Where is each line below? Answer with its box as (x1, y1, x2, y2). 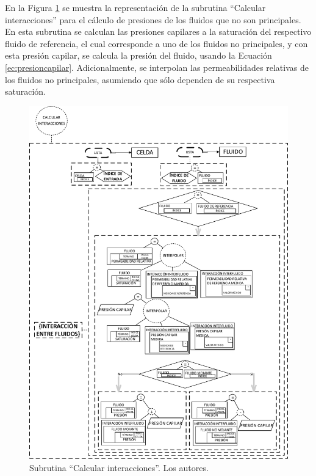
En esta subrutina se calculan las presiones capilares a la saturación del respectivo (5, 25, 312, 38)
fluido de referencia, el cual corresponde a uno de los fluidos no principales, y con (5, 37, 308, 49)
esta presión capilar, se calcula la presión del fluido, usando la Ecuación (5, 49, 272, 62)
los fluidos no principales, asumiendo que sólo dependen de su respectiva (5, 73, 275, 86)
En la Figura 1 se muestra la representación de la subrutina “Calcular (5, 1, 266, 13)
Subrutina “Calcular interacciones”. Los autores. (29, 461, 209, 474)
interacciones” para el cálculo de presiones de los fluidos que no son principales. (5, 13, 301, 26)
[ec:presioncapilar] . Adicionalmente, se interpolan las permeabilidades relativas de (5, 60, 309, 73)
